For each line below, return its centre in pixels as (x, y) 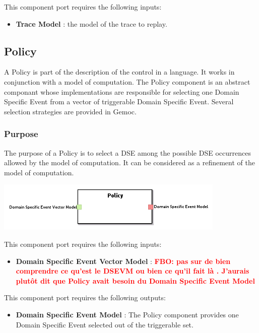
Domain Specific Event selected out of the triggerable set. (105, 324)
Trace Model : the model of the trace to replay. (91, 23)
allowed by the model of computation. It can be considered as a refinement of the (129, 162)
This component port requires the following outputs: (85, 297)
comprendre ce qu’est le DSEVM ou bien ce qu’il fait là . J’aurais (133, 271)
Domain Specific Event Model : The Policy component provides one (127, 314)
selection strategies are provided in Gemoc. (70, 111)
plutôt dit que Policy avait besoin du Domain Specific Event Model (135, 280)
